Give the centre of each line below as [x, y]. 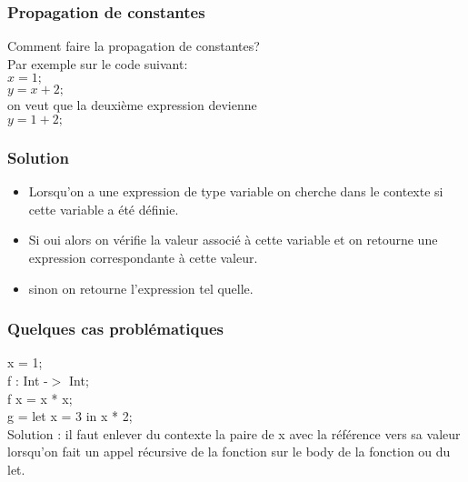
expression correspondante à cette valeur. [143, 257]
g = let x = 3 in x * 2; [70, 416]
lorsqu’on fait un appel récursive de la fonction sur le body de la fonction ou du [229, 452]
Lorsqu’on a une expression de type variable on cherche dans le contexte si [236, 191]
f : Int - [28, 380]
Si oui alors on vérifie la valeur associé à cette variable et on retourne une [233, 240]
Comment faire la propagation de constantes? [134, 46]
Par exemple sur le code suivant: [98, 63]
